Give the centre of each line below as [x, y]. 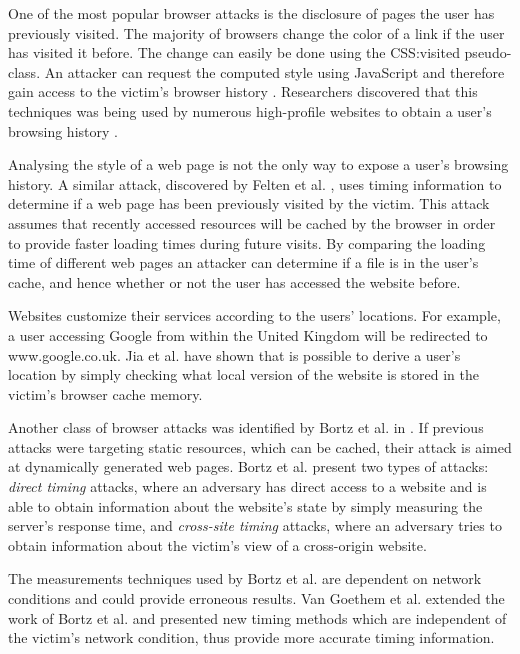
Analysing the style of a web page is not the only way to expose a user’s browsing [258, 164]
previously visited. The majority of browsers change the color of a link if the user [256, 32]
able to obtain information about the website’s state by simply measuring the [245, 505]
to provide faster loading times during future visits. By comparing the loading [247, 242]
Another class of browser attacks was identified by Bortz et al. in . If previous [246, 427]
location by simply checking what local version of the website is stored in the [243, 374]
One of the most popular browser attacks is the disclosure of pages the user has [251, 13]
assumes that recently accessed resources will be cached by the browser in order [252, 222]
